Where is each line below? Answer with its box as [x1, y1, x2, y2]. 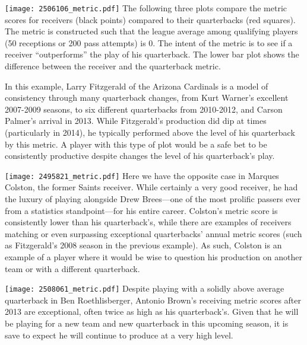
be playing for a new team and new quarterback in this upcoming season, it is [5, 317, 289, 330]
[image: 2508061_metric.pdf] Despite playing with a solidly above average [5, 282, 284, 295]
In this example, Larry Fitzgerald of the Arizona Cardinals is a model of [5, 79, 268, 92]
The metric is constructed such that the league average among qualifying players [5, 25, 298, 37]
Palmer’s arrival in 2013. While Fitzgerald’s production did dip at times [5, 114, 267, 127]
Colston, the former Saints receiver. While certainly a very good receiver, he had [5, 181, 298, 193]
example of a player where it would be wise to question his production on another [5, 251, 302, 263]
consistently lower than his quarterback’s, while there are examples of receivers [5, 216, 292, 228]
